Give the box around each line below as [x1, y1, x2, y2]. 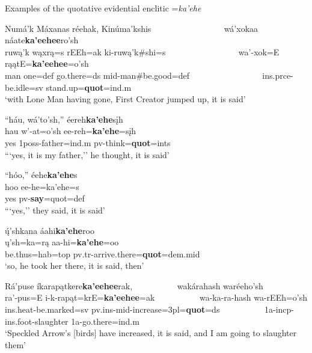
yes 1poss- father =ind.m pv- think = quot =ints [5, 136, 171, 149]
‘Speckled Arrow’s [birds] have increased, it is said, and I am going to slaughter [5, 327, 297, 339]
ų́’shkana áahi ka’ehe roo [5, 224, 94, 236]
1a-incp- [265, 303, 295, 316]
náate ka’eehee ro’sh [5, 34, 79, 46]
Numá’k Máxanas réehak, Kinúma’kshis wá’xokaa [5, 22, 258, 34]
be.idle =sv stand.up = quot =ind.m [5, 81, 132, 93]
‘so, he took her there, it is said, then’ [5, 259, 144, 272]
